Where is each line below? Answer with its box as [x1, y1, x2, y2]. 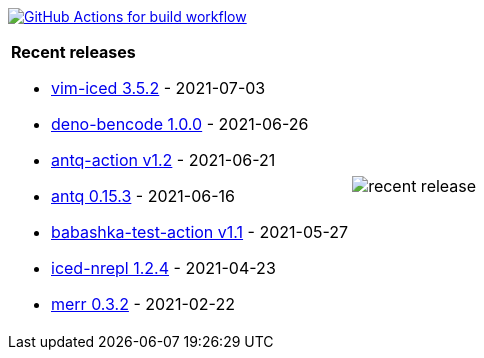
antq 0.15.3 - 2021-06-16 [51, 186, 235, 206]
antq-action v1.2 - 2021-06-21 [51, 150, 276, 170]
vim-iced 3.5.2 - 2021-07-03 [51, 78, 266, 98]
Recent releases [11, 42, 136, 62]
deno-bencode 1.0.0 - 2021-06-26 [51, 114, 309, 134]
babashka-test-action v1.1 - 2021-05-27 [51, 222, 349, 242]
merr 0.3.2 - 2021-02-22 [51, 294, 235, 314]
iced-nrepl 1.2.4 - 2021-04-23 [51, 258, 276, 278]
